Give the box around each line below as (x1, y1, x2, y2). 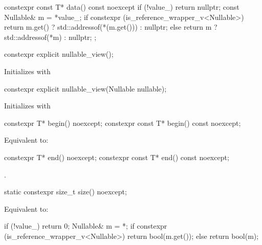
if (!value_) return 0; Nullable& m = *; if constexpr (4, 220, 167, 231)
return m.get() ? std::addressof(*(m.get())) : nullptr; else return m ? (4, 21, 217, 32)
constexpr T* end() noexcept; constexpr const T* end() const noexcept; (4, 151, 229, 162)
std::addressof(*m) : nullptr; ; (4, 31, 97, 42)
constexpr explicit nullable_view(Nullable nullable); (4, 83, 167, 94)
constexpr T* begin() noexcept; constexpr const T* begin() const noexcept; (4, 117, 241, 128)
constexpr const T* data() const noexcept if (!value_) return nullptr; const (4, 2, 239, 12)
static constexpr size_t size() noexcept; (4, 186, 127, 197)
